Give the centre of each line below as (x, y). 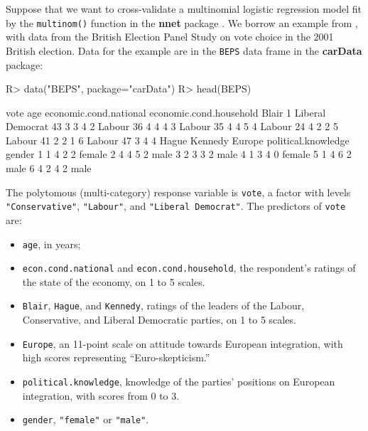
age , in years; (52, 244)
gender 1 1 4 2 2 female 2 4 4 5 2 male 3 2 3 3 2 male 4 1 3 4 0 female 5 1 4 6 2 (179, 154)
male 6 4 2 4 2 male (49, 168)
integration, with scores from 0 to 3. (101, 395)
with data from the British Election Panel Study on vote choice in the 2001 (170, 37)
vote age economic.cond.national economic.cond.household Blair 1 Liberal (166, 112)
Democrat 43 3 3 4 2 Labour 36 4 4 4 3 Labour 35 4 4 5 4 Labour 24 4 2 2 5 (172, 126)
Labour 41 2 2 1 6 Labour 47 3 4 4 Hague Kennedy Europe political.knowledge (178, 140)
